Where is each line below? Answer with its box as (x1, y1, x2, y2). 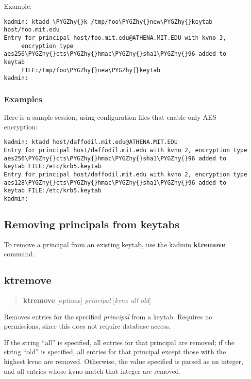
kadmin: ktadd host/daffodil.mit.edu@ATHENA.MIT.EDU (4, 139, 178, 146)
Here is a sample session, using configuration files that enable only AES (4, 112, 217, 122)
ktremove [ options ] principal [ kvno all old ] (23, 295, 151, 305)
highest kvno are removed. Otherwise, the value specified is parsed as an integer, (4, 356, 243, 366)
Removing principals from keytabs (4, 216, 180, 231)
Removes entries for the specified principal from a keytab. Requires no (4, 311, 213, 321)
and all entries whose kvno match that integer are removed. (4, 365, 181, 376)
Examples (4, 93, 42, 105)
